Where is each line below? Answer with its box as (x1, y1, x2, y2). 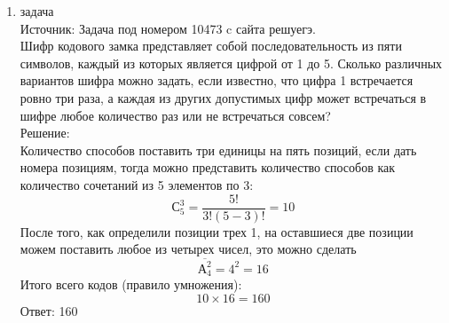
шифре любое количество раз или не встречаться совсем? (20, 106, 331, 124)
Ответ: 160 (20, 301, 78, 319)
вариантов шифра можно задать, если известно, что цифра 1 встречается (20, 71, 414, 90)
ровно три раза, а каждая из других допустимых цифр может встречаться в (20, 88, 427, 106)
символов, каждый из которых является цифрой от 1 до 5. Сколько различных (20, 53, 443, 72)
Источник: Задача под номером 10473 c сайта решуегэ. (20, 19, 316, 37)
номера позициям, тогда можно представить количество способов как (20, 158, 396, 177)
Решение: (20, 123, 70, 142)
